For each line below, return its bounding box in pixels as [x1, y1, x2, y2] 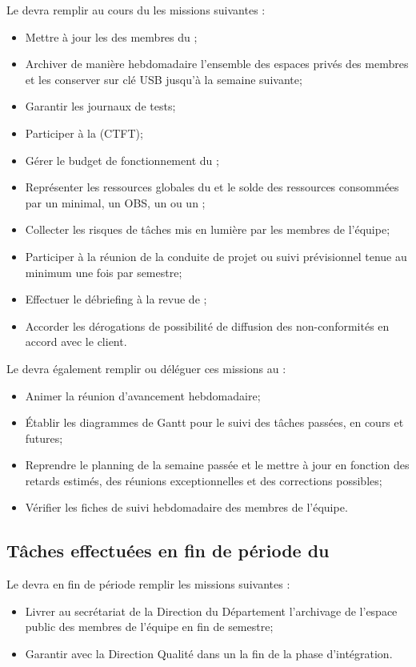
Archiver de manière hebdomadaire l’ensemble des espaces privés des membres [25, 55, 409, 72]
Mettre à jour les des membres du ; [25, 28, 198, 45]
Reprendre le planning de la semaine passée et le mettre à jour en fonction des [25, 456, 410, 473]
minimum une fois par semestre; [25, 263, 182, 280]
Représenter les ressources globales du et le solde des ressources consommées [25, 179, 399, 195]
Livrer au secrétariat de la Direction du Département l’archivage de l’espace [25, 602, 398, 619]
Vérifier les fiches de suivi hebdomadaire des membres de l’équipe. [25, 499, 348, 516]
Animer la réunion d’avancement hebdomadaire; [25, 387, 261, 404]
